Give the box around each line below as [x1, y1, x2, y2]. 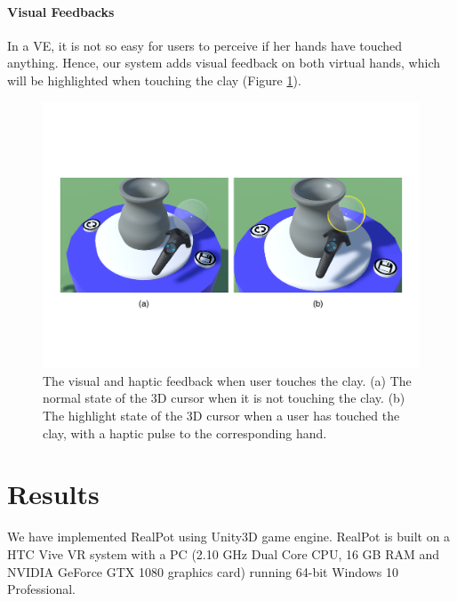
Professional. [7, 580, 76, 598]
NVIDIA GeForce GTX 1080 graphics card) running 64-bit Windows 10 [7, 562, 398, 581]
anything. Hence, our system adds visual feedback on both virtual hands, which [7, 53, 441, 72]
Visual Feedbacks [7, 2, 115, 20]
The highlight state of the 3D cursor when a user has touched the [43, 406, 400, 425]
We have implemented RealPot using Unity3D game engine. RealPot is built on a [7, 527, 451, 546]
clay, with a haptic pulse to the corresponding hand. [43, 423, 327, 442]
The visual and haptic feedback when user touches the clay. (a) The [43, 371, 412, 389]
